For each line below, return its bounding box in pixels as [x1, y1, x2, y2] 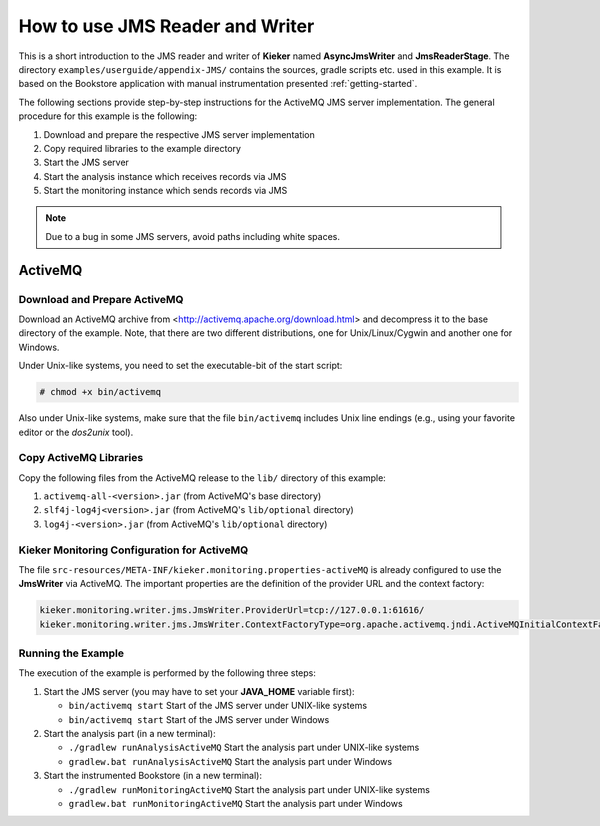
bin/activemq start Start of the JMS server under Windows [68, 713, 330, 725]
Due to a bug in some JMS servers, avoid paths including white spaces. [45, 230, 340, 242]
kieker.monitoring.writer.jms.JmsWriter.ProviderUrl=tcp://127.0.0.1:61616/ [39, 605, 425, 616]
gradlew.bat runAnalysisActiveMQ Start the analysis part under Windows [68, 755, 393, 767]
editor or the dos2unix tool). [18, 426, 134, 438]
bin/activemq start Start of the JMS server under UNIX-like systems [68, 700, 368, 712]
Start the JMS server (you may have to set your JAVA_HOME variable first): [43, 685, 355, 697]
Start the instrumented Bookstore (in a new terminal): [43, 770, 262, 782]
